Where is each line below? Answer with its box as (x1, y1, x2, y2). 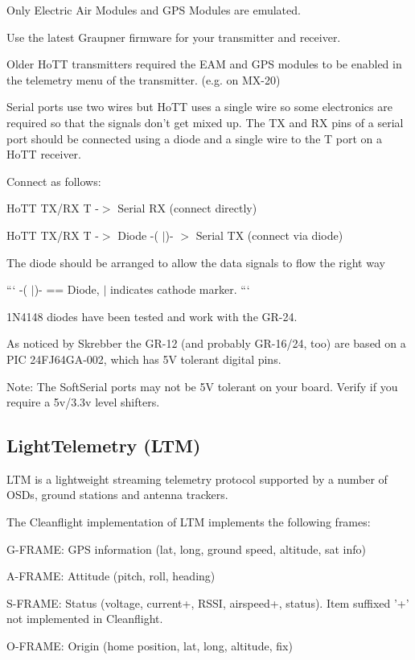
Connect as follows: (6, 172, 101, 189)
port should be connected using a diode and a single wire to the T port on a (6, 130, 383, 146)
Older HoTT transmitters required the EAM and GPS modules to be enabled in (6, 56, 402, 72)
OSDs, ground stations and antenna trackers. (6, 486, 228, 503)
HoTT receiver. (6, 146, 82, 163)
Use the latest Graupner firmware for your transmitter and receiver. (6, 28, 341, 45)
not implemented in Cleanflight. (6, 610, 163, 627)
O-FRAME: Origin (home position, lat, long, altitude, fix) (6, 637, 293, 654)
